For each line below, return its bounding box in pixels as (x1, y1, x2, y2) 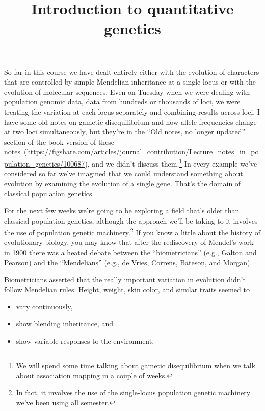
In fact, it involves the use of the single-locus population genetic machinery (16, 387, 251, 398)
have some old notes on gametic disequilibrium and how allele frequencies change (4, 116, 257, 127)
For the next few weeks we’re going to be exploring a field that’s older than (4, 205, 240, 215)
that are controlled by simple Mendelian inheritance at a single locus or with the (4, 76, 256, 87)
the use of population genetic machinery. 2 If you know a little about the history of (4, 226, 261, 237)
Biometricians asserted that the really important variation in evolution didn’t (4, 274, 246, 285)
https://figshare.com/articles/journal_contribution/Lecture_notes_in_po (26, 146, 259, 157)
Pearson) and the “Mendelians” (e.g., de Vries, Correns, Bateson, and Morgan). (4, 257, 252, 267)
